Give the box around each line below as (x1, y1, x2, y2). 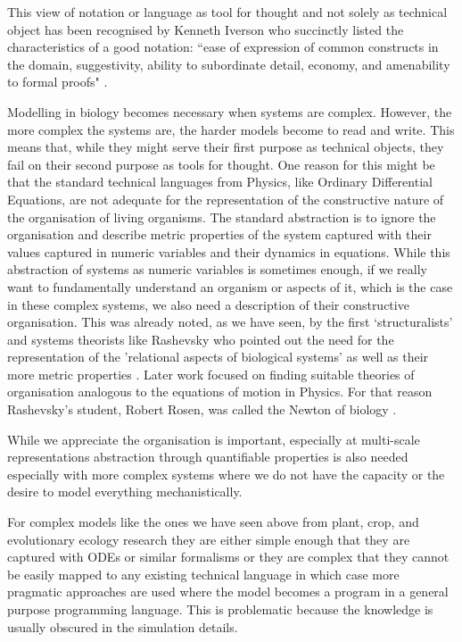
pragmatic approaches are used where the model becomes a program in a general (7, 582, 449, 601)
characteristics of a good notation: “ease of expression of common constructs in (7, 38, 439, 56)
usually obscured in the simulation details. (7, 617, 238, 636)
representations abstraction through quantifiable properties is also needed (7, 447, 408, 466)
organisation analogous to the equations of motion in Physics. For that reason (7, 382, 433, 401)
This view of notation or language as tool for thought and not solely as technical (7, 3, 448, 21)
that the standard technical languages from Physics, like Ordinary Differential (7, 172, 433, 191)
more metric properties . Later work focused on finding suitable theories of (7, 364, 415, 383)
